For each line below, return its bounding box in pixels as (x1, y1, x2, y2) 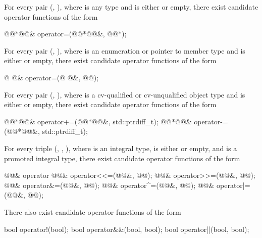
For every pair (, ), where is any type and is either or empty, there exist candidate (4, 2, 258, 12)
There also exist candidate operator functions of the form (4, 206, 181, 217)
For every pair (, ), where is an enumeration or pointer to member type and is (4, 45, 245, 56)
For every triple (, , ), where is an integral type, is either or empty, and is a (4, 142, 237, 153)
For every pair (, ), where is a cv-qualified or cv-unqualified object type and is (4, 89, 245, 100)
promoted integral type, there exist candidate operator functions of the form (4, 153, 240, 163)
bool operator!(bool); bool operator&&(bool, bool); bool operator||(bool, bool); (4, 223, 249, 234)
